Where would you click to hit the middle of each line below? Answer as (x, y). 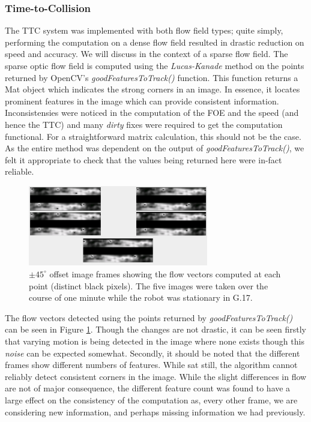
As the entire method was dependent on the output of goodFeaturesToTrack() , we (155, 148)
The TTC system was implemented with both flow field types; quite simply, (144, 30)
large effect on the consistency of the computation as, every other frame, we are (151, 399)
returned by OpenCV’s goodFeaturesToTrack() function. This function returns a (152, 77)
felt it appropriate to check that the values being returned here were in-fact (143, 159)
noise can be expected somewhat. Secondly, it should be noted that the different (152, 353)
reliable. (20, 171)
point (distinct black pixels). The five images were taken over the (149, 285)
